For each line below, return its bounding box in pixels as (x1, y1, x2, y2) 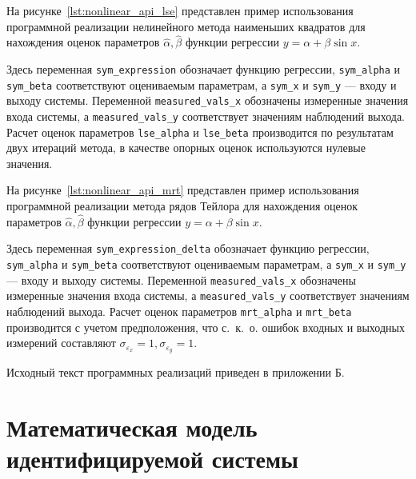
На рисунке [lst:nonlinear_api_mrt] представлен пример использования (6, 182, 359, 198)
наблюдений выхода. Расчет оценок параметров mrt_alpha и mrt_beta (6, 303, 352, 320)
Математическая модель (6, 410, 258, 443)
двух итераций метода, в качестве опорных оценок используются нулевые (6, 139, 366, 156)
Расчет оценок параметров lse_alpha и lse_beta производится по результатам (6, 123, 394, 140)
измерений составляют (6, 334, 116, 351)
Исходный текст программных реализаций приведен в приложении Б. (6, 364, 345, 381)
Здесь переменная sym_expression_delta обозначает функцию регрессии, (6, 240, 370, 257)
